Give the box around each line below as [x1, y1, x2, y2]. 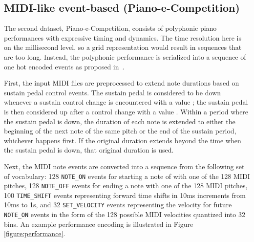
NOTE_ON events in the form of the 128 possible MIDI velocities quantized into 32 [4, 209, 245, 220]
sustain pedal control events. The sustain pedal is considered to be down [4, 87, 221, 97]
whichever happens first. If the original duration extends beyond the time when [4, 135, 241, 145]
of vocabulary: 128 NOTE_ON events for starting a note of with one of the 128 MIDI [4, 171, 250, 181]
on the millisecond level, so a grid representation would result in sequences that [4, 42, 242, 52]
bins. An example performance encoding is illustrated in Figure [4, 219, 193, 229]
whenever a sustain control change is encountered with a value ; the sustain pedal [4, 97, 248, 107]
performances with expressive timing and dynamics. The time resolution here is [4, 32, 241, 43]
